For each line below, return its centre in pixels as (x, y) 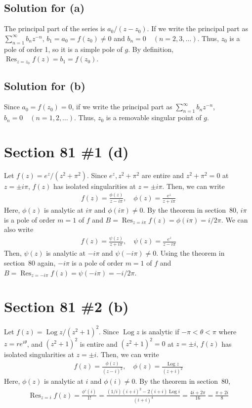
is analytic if (160, 331)
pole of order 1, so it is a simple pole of (63, 49)
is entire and (99, 343)
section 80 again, (30, 263)
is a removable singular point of (154, 117)
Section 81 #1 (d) (66, 151)
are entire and (163, 175)
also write (19, 229)
